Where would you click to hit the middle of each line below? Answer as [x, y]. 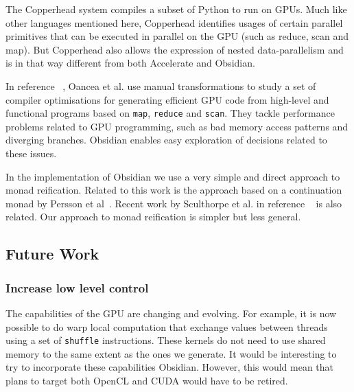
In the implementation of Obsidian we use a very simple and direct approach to [173, 176]
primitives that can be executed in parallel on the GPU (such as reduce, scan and [177, 36]
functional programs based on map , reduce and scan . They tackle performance [170, 113]
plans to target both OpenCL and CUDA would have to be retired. [147, 380]
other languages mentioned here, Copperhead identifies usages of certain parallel [174, 22]
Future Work [52, 254]
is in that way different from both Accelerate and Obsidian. [130, 63]
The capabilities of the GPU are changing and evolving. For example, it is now [171, 313]
